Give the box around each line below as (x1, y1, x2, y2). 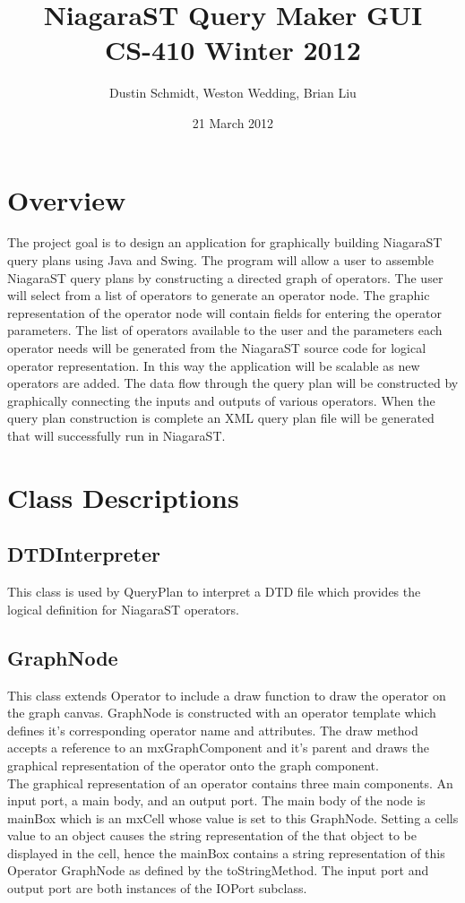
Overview (7, 181, 126, 218)
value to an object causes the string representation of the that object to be (7, 826, 417, 845)
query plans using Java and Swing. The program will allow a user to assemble (7, 251, 434, 270)
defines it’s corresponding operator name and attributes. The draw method (7, 720, 418, 739)
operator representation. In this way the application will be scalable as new (7, 356, 420, 374)
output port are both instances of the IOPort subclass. (7, 879, 307, 898)
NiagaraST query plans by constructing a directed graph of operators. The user (7, 268, 443, 287)
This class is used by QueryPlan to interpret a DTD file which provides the (7, 582, 421, 601)
